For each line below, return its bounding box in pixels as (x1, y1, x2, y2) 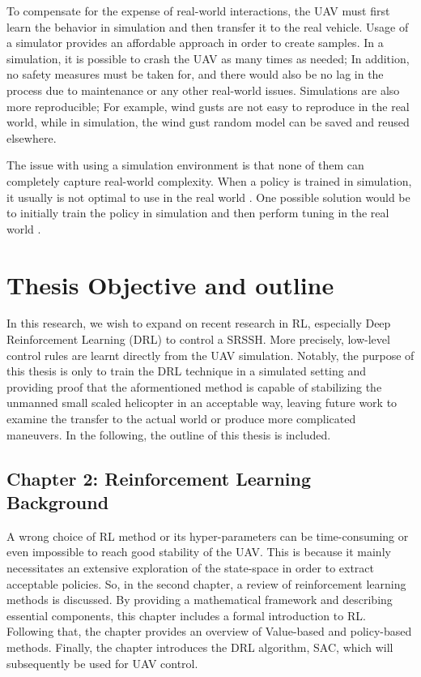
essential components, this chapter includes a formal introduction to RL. (6, 606, 366, 623)
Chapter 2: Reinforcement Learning (6, 465, 312, 491)
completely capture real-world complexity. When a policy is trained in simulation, (6, 172, 412, 189)
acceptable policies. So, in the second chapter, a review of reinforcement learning (6, 575, 406, 592)
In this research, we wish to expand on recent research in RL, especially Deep (6, 315, 391, 332)
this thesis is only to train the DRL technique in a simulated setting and (6, 362, 367, 379)
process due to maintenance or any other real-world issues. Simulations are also (6, 81, 400, 98)
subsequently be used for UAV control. (6, 654, 198, 671)
